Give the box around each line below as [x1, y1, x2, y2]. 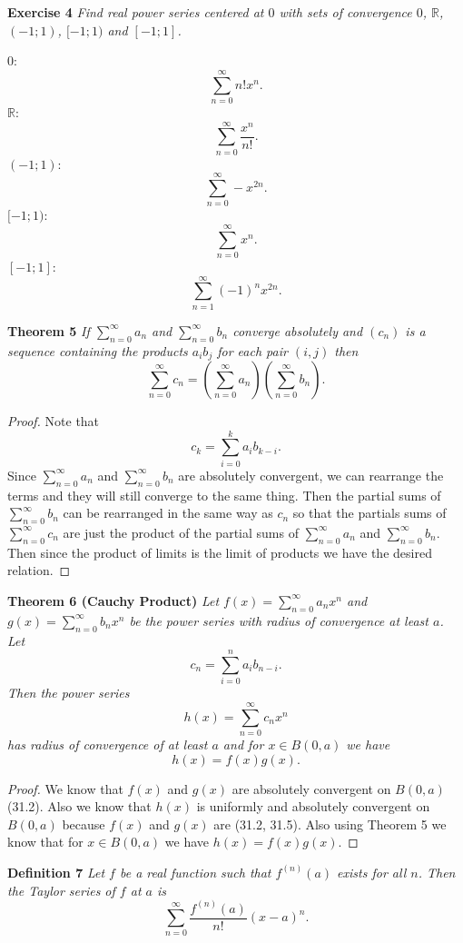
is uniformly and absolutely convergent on [196, 797, 430, 816]
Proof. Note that [7, 412, 100, 431]
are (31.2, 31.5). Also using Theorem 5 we [213, 814, 447, 833]
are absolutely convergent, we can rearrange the [178, 465, 444, 484]
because [62, 814, 105, 833]
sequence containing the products [7, 341, 188, 360]
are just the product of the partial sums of [63, 522, 299, 541]
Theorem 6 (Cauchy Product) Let [7, 591, 220, 610]
